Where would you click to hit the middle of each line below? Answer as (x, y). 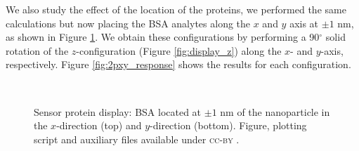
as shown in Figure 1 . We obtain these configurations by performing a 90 (163, 37)
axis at (304, 23)
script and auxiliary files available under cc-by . (137, 139)
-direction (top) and (99, 125)
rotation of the (37, 50)
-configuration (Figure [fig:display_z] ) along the (179, 50)
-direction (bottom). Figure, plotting (228, 125)
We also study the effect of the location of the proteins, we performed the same (176, 9)
